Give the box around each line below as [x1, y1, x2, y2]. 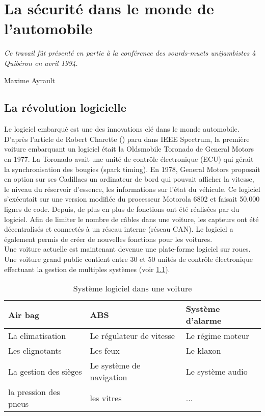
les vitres [90, 391, 122, 404]
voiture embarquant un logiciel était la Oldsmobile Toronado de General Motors [4, 143, 254, 154]
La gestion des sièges [8, 365, 82, 377]
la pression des [8, 386, 60, 398]
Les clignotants [8, 345, 62, 357]
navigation [90, 371, 127, 383]
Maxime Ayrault [4, 75, 56, 85]
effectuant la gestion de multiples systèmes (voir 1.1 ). [4, 263, 170, 274]
